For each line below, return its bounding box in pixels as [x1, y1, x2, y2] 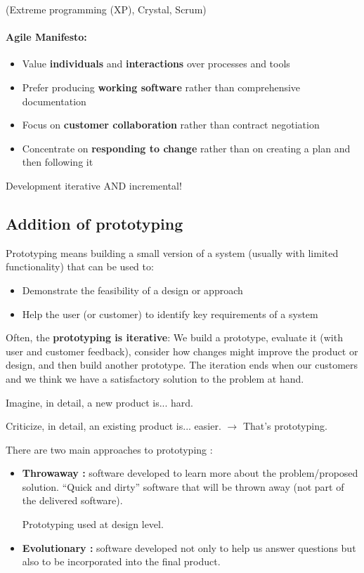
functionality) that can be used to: [6, 259, 154, 274]
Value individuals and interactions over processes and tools [22, 56, 290, 71]
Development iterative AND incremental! [6, 178, 182, 192]
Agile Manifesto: [6, 29, 87, 44]
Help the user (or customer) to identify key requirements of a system [22, 306, 318, 321]
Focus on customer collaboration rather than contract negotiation [22, 117, 320, 132]
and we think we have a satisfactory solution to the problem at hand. [6, 371, 304, 386]
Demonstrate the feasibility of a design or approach [22, 282, 243, 297]
